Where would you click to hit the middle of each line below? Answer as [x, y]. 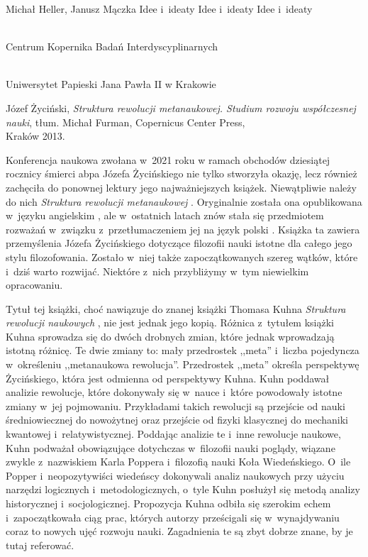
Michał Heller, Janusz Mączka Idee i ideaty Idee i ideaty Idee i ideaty [159, 9]
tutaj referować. [40, 545]
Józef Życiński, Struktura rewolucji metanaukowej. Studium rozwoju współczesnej [181, 107]
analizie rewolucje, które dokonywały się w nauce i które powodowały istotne [174, 392]
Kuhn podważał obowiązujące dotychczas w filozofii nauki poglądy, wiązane [171, 447]
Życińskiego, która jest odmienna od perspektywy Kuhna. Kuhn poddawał [168, 378]
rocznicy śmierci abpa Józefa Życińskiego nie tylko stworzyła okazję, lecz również [182, 173]
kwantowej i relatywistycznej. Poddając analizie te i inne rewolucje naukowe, [173, 434]
